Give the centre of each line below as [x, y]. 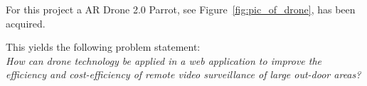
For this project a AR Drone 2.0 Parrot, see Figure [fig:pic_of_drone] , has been [181, 9]
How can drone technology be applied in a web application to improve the [164, 60]
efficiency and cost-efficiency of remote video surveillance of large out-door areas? [183, 74]
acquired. [26, 23]
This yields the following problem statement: [103, 47]
